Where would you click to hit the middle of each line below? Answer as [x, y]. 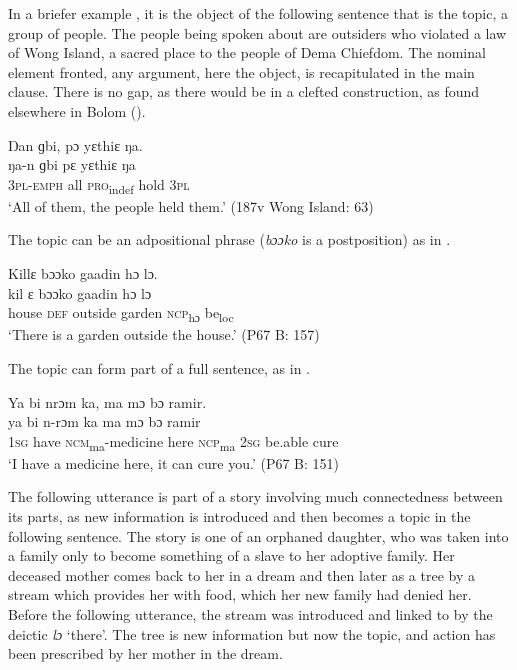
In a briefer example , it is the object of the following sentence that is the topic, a [258, 13]
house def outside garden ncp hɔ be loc [121, 314]
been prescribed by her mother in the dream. [145, 653]
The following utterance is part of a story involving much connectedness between [255, 496]
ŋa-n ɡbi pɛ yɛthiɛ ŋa [72, 164]
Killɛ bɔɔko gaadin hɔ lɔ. [83, 273]
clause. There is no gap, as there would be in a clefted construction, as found [244, 91]
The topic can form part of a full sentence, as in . [159, 367]
